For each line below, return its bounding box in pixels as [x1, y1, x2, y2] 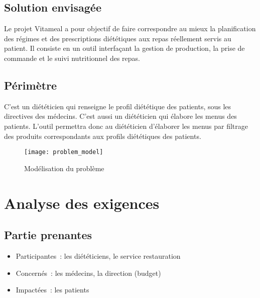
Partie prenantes [4, 227, 92, 243]
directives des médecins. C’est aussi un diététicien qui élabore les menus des [4, 111, 237, 121]
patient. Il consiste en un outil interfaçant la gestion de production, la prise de [4, 43, 245, 53]
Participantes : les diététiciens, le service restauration [16, 250, 181, 261]
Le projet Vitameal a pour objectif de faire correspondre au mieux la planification [4, 23, 256, 34]
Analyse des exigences [4, 192, 160, 213]
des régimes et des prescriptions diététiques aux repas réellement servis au [4, 33, 231, 43]
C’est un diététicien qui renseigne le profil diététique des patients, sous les [4, 101, 231, 111]
